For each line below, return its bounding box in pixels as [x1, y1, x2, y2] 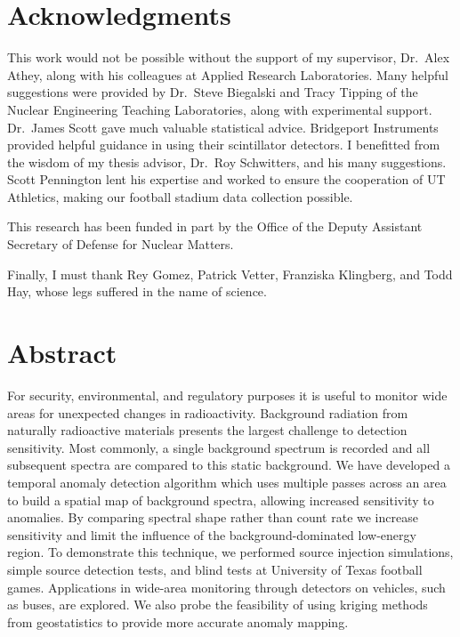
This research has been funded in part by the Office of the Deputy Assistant [7, 217, 423, 236]
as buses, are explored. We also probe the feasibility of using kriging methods [7, 595, 428, 614]
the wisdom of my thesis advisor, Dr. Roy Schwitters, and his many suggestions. [7, 152, 447, 171]
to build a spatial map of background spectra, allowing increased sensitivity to [7, 490, 434, 509]
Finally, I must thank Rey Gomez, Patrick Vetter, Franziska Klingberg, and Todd [7, 264, 453, 283]
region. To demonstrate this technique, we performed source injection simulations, [7, 543, 454, 561]
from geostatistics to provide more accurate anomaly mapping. [7, 612, 349, 631]
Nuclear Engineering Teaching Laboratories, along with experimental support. [7, 100, 432, 118]
